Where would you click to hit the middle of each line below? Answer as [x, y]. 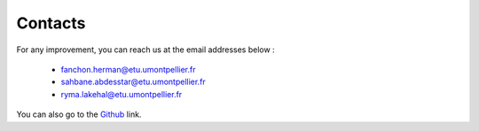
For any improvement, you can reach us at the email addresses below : [145, 50]
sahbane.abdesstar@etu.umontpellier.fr [133, 82]
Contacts [51, 23]
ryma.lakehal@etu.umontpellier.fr [122, 94]
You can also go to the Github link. [79, 114]
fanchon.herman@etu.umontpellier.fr [128, 69]
